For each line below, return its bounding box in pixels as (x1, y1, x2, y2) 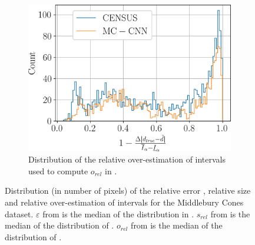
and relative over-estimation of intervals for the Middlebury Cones (5, 196, 244, 208)
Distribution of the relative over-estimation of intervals (28, 153, 226, 165)
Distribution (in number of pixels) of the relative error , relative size (5, 184, 251, 197)
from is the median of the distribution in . (42, 207, 194, 220)
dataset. (5, 207, 34, 220)
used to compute (28, 164, 88, 177)
